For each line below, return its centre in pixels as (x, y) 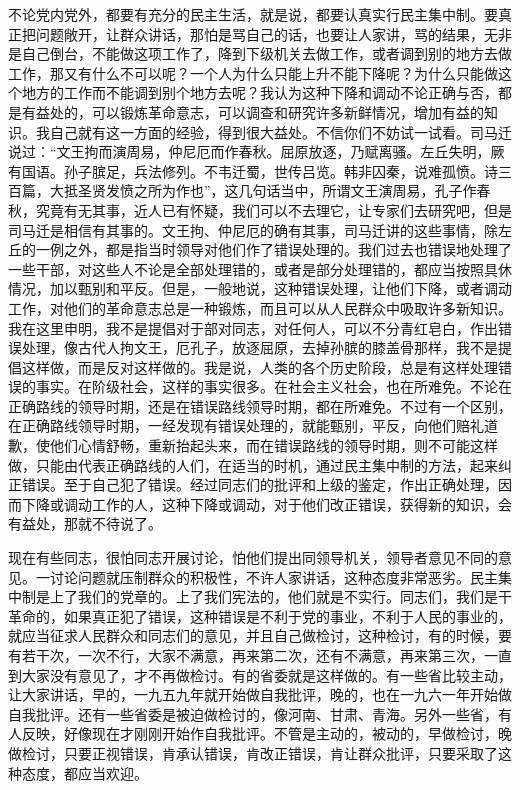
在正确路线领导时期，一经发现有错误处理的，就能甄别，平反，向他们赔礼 (246, 425)
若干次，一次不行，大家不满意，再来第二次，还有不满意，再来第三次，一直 (266, 655)
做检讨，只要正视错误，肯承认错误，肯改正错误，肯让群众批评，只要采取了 (253, 752)
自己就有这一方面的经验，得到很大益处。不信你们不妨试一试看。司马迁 (280, 131)
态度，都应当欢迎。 (84, 772)
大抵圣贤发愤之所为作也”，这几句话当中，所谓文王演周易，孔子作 (263, 190)
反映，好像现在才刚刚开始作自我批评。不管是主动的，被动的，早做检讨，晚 (266, 733)
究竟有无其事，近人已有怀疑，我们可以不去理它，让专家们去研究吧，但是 (273, 209)
